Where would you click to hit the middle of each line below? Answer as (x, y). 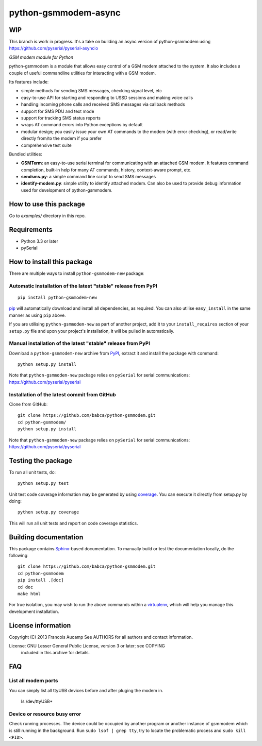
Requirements (31, 229)
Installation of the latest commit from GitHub (63, 394)
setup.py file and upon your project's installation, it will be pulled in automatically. (92, 331)
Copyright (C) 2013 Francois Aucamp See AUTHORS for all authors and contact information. (101, 637)
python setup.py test (43, 483)
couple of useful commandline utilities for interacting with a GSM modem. (82, 73)
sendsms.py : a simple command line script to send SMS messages (89, 177)
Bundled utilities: (25, 154)
